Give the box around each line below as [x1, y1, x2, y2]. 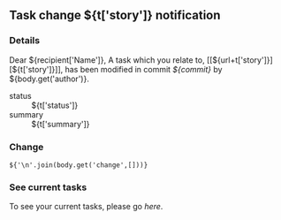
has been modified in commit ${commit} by [65, 64, 223, 74]
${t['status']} [31, 100, 79, 110]
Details [9, 34, 41, 47]
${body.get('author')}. [9, 73, 90, 84]
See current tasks [9, 181, 87, 193]
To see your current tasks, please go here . [9, 201, 163, 212]
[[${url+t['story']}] [206, 54, 274, 65]
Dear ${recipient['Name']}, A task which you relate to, [9, 54, 205, 65]
